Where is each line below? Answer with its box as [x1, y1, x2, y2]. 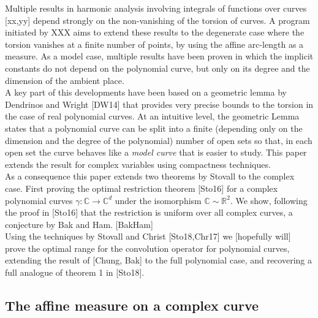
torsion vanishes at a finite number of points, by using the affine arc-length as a [5, 37, 304, 50]
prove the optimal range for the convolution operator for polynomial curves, [5, 241, 290, 254]
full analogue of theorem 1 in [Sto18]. [5, 266, 145, 279]
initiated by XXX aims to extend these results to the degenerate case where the [5, 26, 305, 39]
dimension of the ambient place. [5, 74, 124, 86]
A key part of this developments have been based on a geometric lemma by [5, 86, 287, 99]
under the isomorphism [115, 194, 202, 206]
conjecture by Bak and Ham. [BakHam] [5, 218, 153, 230]
